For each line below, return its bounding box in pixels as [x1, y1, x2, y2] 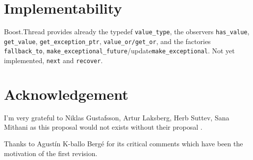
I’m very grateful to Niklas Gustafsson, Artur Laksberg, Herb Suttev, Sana [4, 112, 229, 122]
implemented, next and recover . [4, 55, 103, 66]
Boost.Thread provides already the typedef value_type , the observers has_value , [4, 26, 250, 37]
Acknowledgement [4, 84, 128, 104]
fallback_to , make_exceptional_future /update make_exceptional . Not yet [4, 46, 235, 56]
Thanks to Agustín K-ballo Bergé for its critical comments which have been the [4, 138, 243, 149]
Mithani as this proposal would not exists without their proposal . [4, 122, 202, 132]
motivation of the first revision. [4, 148, 98, 158]
